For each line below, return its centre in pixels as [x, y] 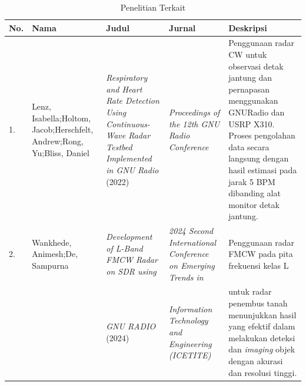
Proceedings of [194, 112]
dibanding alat [255, 193]
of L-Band [124, 248]
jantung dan [250, 77]
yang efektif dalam [262, 326]
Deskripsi [248, 27]
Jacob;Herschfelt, [63, 129]
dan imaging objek [262, 349]
